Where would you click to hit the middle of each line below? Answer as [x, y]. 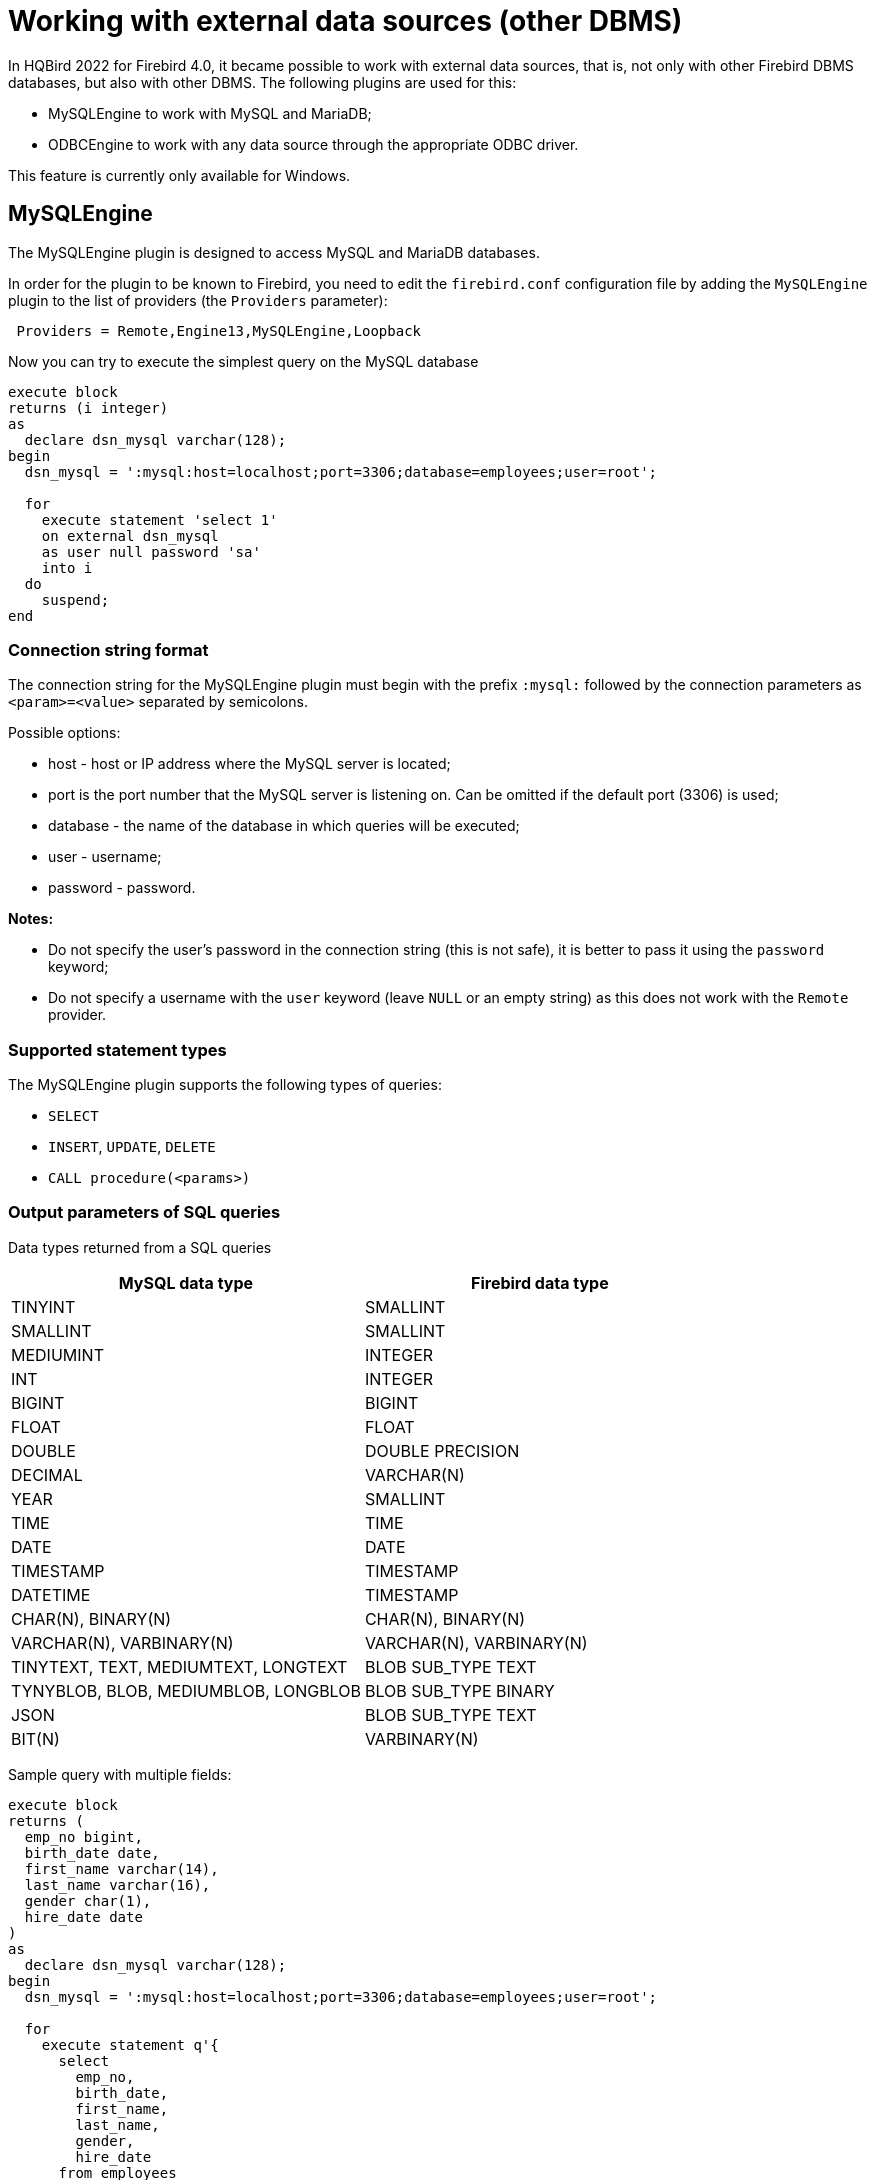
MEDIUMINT [57, 1354]
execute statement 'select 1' [159, 519]
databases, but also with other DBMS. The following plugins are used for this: [262, 82]
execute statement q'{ [130, 2044]
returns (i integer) [88, 407]
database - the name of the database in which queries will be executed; [284, 826]
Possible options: [64, 733]
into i [67, 567]
